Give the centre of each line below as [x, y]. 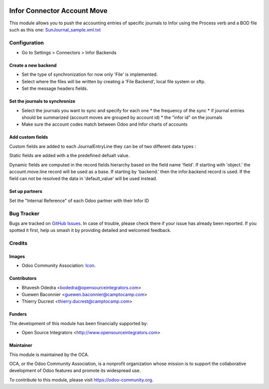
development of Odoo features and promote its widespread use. [75, 371]
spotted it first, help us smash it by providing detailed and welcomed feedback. [90, 230]
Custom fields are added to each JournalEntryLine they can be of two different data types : [103, 146]
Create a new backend [33, 65]
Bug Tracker [24, 213]
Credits [18, 243]
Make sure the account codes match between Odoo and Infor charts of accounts [105, 124]
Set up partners [26, 192]
